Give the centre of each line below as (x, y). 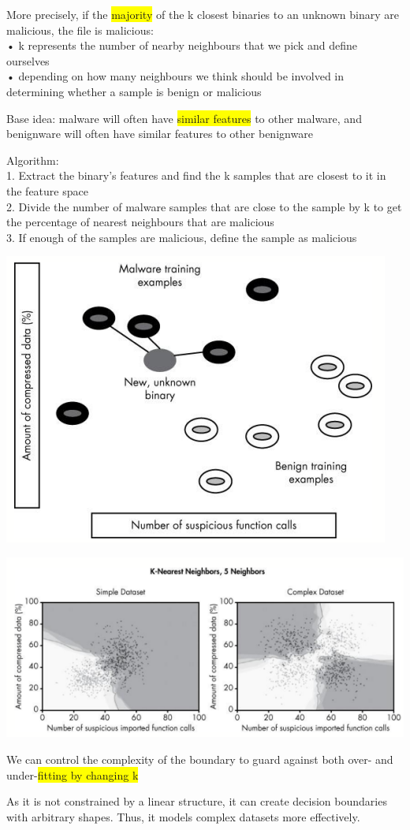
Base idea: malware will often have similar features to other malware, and (184, 118)
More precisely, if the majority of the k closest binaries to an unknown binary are (203, 14)
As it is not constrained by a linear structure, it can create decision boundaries (197, 801)
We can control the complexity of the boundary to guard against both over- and (200, 759)
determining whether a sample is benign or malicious (134, 91)
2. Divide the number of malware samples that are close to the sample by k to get (204, 206)
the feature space (47, 190)
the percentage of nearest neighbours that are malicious (140, 222)
